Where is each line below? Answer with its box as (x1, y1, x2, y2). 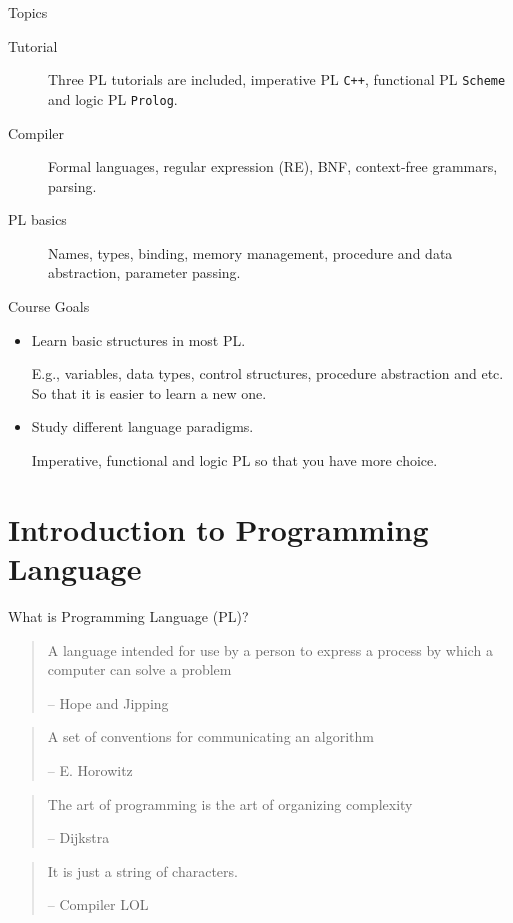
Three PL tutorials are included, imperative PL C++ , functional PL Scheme (48, 69, 506, 90)
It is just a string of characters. (47, 860, 238, 881)
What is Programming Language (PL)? (8, 605, 249, 626)
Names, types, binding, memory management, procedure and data (48, 242, 453, 263)
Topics (8, 2, 48, 22)
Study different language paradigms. (31, 416, 254, 437)
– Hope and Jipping (47, 692, 169, 713)
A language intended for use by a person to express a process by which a (47, 639, 493, 660)
